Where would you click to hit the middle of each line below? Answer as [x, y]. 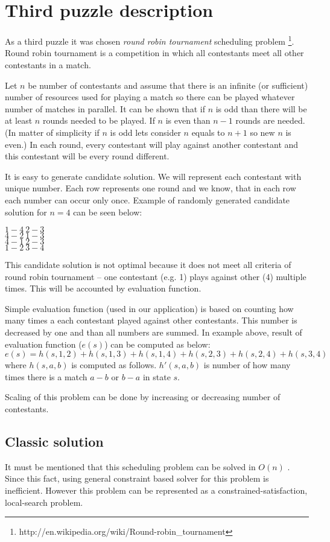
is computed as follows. [114, 365]
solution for [26, 212]
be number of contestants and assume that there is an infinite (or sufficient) [168, 85]
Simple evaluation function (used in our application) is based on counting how [149, 308]
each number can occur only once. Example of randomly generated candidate [148, 199]
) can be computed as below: [157, 344]
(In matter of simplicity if [52, 132]
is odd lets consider [145, 132]
